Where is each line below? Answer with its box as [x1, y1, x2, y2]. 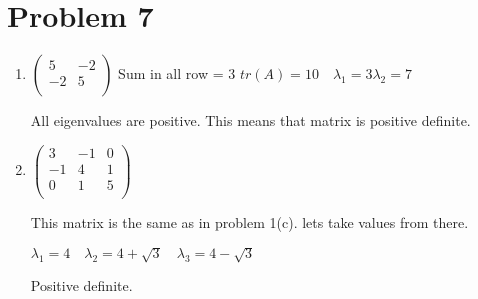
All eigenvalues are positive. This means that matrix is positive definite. [30, 110, 471, 131]
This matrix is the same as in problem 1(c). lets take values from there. [30, 211, 469, 232]
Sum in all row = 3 [118, 63, 236, 84]
